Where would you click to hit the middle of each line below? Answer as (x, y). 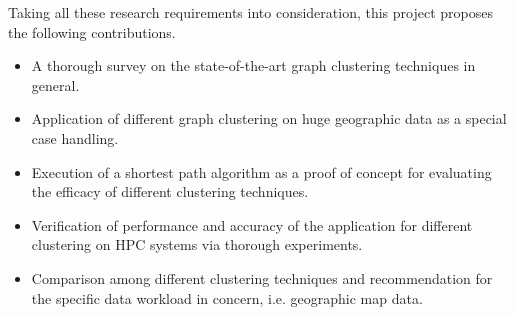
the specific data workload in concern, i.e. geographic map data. (227, 297)
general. (55, 84)
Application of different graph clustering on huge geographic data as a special (269, 118)
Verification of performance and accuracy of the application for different (252, 224)
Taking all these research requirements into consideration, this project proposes (250, 12)
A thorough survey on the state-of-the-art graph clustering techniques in (253, 65)
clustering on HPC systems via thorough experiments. (197, 244)
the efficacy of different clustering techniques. (170, 191)
